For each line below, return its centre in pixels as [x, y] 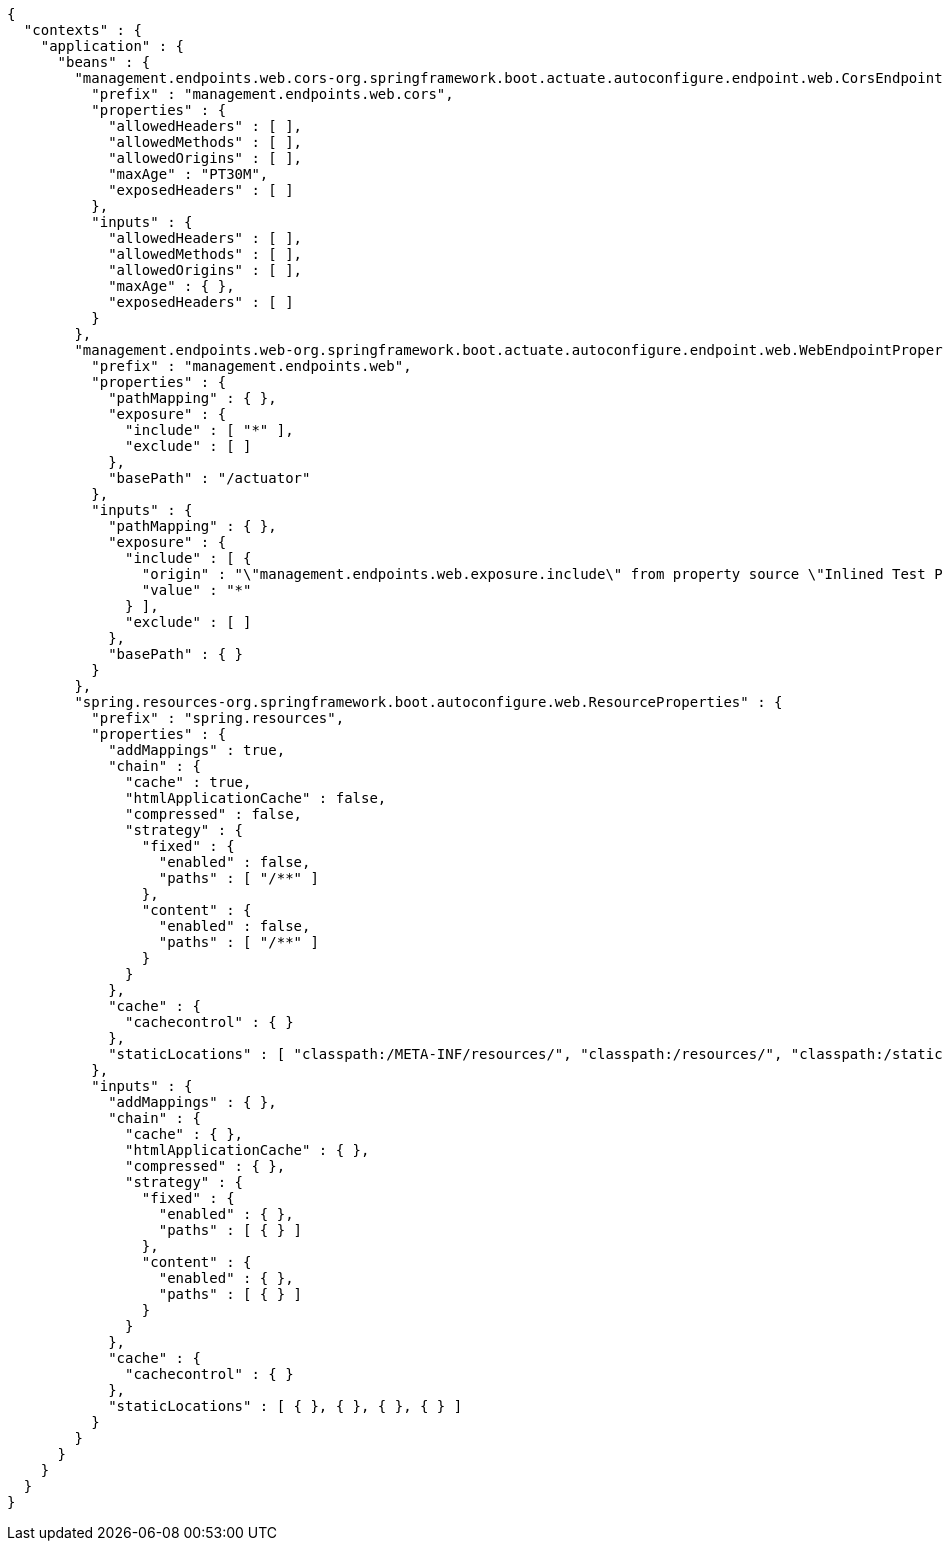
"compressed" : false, [214, 814]
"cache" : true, [188, 782]
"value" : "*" [196, 590]
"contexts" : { [82, 30]
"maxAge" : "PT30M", [188, 174]
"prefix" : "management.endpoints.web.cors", [272, 94]
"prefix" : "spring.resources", [218, 718]
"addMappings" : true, [197, 750]
